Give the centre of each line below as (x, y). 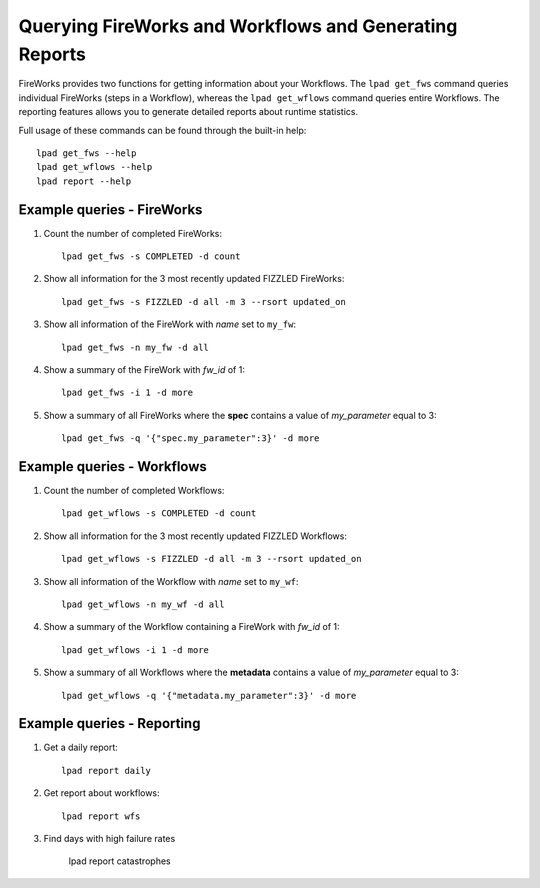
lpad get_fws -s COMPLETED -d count (151, 256)
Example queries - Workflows (112, 466)
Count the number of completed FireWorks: (133, 233)
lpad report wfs (101, 816)
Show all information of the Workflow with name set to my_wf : (171, 581)
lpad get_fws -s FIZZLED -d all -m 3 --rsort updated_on (204, 301)
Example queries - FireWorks (110, 209)
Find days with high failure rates (109, 838)
